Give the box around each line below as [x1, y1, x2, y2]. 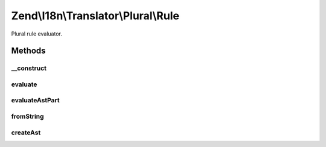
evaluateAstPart [11, 96, 60, 105]
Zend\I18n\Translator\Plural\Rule [11, 9, 179, 22]
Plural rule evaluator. [11, 30, 63, 37]
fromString [11, 112, 45, 120]
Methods [11, 46, 46, 56]
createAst [11, 128, 41, 137]
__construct [11, 64, 47, 72]
